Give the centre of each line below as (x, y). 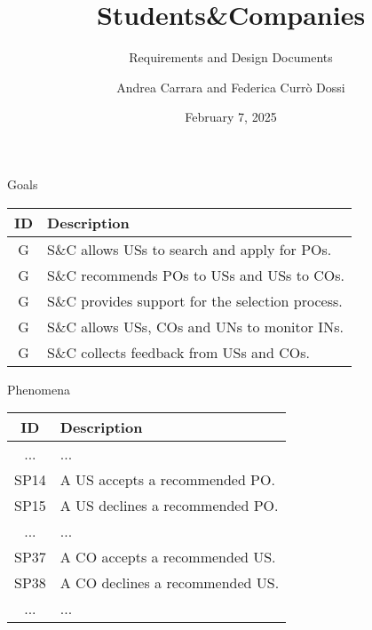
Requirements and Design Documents (231, 57)
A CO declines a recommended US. (170, 583)
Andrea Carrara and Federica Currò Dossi (231, 87)
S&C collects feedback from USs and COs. (178, 352)
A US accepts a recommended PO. (167, 480)
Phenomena (39, 389)
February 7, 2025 (231, 117)
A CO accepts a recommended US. (168, 557)
